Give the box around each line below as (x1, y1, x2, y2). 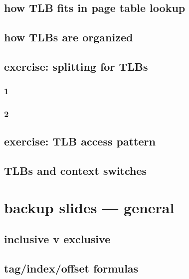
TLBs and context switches (4, 163, 147, 178)
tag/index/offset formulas (4, 261, 139, 276)
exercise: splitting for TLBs (4, 58, 148, 74)
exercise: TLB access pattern (4, 134, 156, 149)
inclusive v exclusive (4, 231, 111, 247)
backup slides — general (4, 197, 175, 217)
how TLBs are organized (4, 29, 133, 45)
